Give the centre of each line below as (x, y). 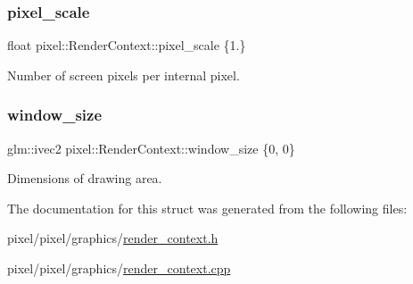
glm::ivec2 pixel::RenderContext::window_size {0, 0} (151, 148)
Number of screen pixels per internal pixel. (124, 75)
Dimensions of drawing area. (85, 178)
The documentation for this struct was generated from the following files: (207, 208)
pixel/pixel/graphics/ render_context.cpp (119, 268)
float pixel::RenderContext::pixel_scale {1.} (127, 45)
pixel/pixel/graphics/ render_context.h (113, 238)
